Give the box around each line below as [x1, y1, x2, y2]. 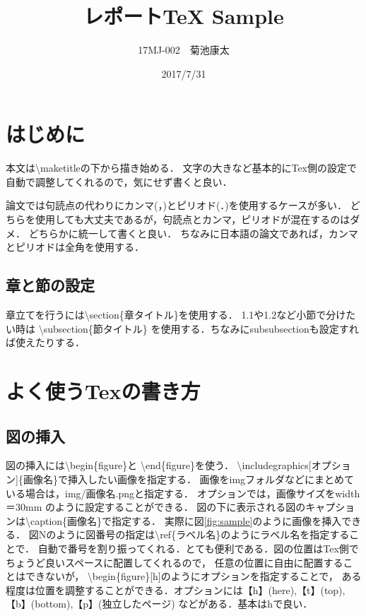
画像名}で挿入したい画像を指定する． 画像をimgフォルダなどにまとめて [23, 471, 355, 486]
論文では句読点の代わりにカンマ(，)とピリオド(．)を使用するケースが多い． [6, 198, 348, 213]
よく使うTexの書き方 [6, 376, 201, 405]
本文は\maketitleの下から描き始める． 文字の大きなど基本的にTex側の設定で [6, 160, 357, 175]
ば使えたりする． [6, 335, 85, 350]
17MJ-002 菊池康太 [138, 42, 230, 57]
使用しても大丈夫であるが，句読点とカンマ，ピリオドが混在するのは [35, 212, 350, 227]
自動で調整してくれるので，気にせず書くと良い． [6, 174, 232, 189]
